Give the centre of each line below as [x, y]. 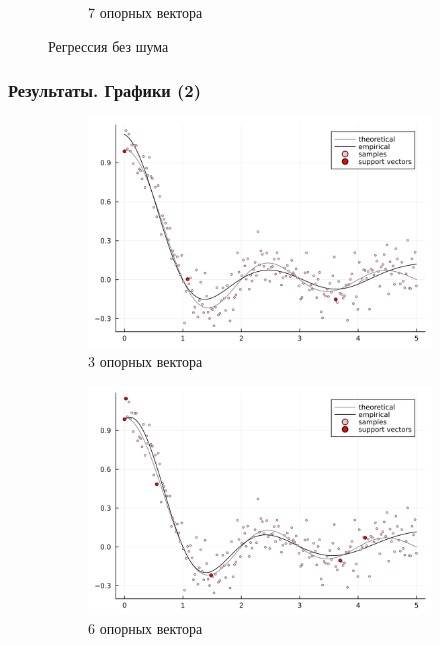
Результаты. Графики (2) [105, 90]
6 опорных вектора [145, 628]
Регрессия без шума [108, 45]
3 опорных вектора [145, 361]
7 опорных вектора [145, 12]
